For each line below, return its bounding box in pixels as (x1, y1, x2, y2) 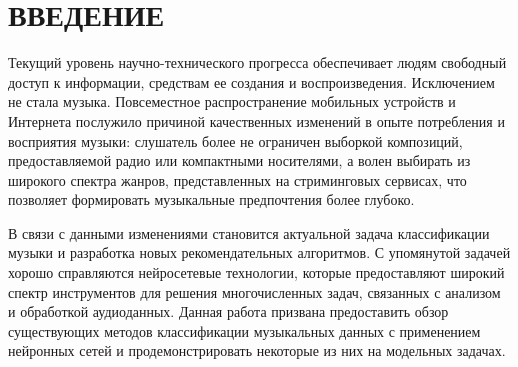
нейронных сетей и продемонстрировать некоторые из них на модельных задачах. (8, 340, 506, 361)
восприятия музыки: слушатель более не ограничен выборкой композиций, (8, 130, 463, 151)
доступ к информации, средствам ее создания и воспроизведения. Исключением (8, 71, 495, 92)
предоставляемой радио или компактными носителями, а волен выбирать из (8, 150, 471, 171)
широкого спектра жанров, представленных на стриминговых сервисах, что (8, 169, 467, 190)
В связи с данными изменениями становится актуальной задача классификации (8, 222, 490, 243)
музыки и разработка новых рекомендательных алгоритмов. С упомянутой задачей (8, 242, 511, 263)
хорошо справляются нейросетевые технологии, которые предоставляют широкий (8, 262, 505, 283)
